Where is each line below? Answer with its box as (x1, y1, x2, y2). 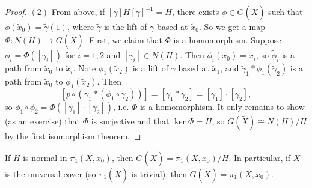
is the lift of (103, 20, 147, 32)
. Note (73, 62, 96, 74)
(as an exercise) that (5, 115, 81, 127)
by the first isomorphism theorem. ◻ (5, 130, 141, 142)
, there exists (171, 5, 219, 17)
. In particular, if (228, 151, 291, 163)
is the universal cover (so (5, 167, 96, 180)
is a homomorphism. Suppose (173, 34, 281, 46)
